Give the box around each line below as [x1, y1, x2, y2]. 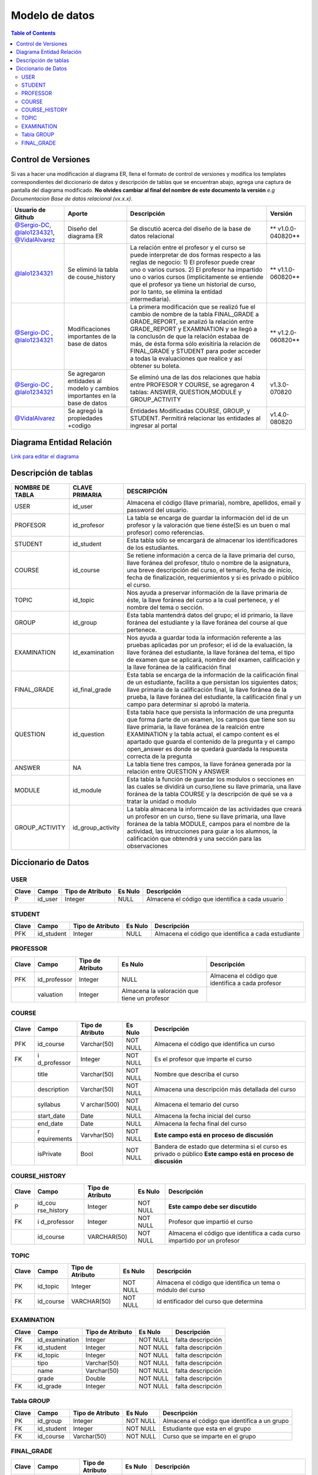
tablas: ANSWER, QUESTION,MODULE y [130, 388, 242, 396]
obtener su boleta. [130, 362, 181, 370]
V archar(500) [80, 1100, 120, 1109]
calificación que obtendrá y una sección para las [127, 834, 262, 843]
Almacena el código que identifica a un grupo [163, 1417, 289, 1425]
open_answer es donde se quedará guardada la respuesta [127, 745, 288, 753]
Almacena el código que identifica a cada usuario [146, 895, 284, 903]
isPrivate [37, 1149, 62, 1158]
